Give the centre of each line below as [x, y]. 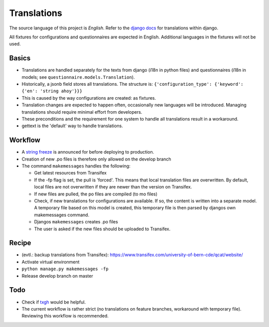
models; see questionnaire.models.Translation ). [78, 77]
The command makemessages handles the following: [76, 166]
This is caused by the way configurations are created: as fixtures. [89, 98]
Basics [20, 58]
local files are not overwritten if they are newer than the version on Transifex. [113, 187]
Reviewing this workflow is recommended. [65, 316]
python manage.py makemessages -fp [65, 269]
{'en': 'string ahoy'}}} [52, 91]
